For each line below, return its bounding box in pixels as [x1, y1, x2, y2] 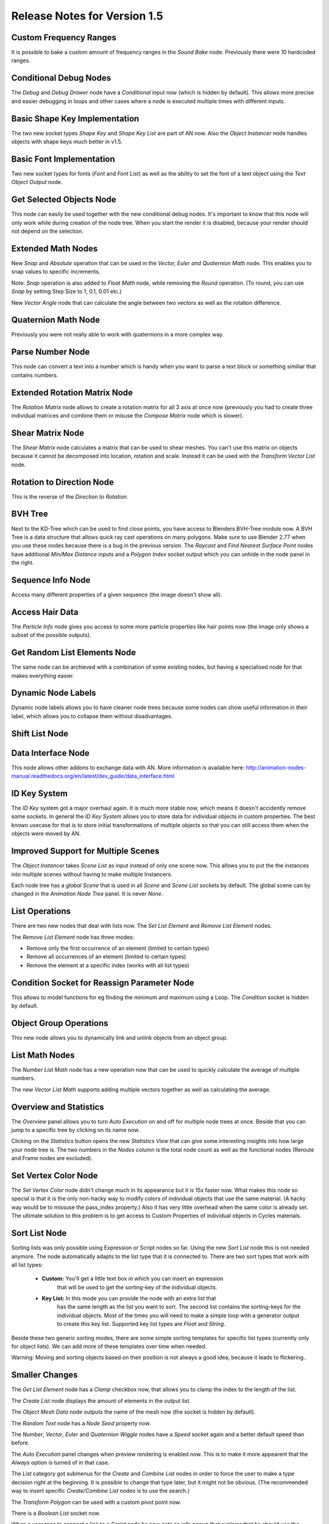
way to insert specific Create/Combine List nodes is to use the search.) [11, 1487, 190, 1495]
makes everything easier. [11, 672, 74, 679]
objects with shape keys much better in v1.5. [11, 138, 123, 146]
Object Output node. [11, 179, 63, 186]
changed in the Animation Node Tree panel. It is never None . [11, 890, 163, 897]
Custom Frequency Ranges [11, 32, 117, 43]
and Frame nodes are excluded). [11, 1155, 93, 1162]
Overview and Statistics [11, 1102, 104, 1112]
